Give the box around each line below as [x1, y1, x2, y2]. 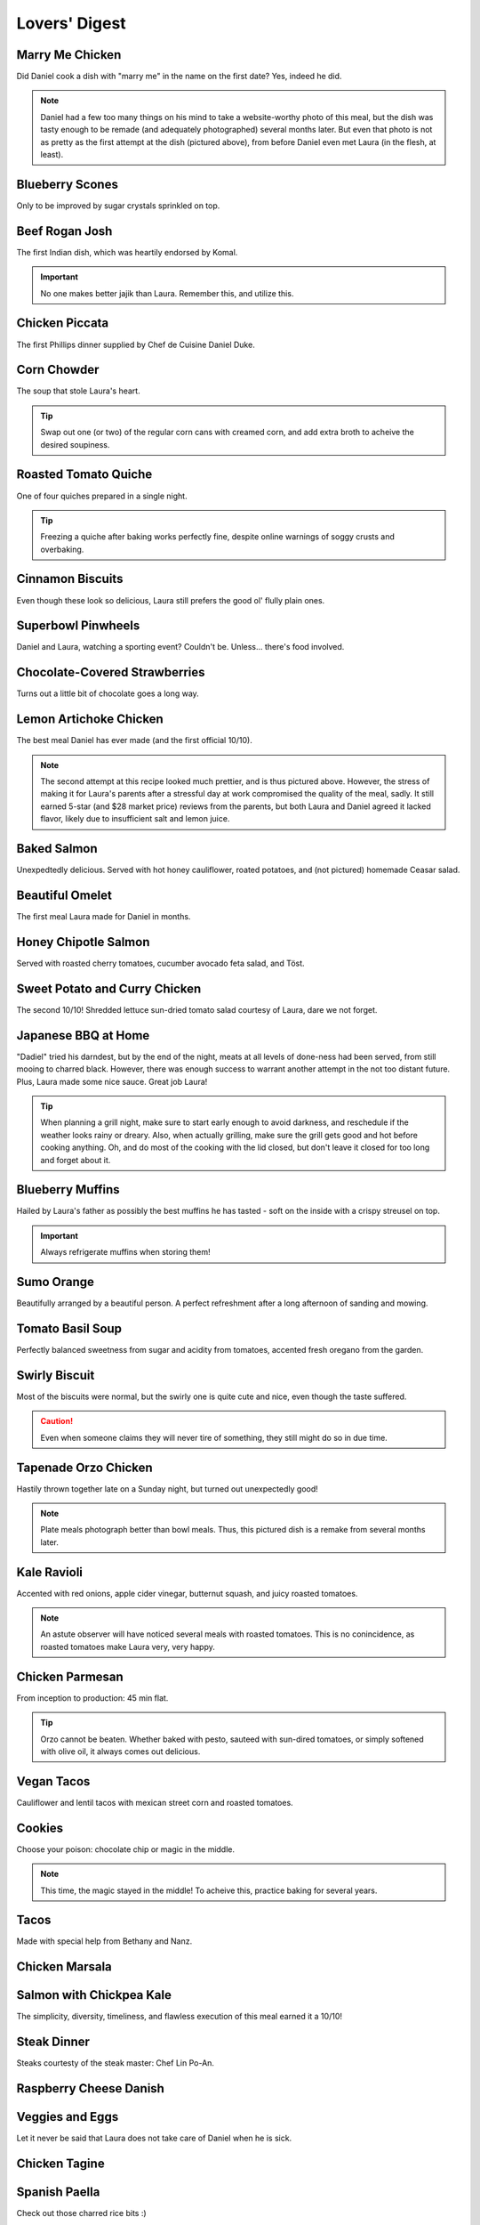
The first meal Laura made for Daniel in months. [16, 911, 191, 922]
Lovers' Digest [16, 13, 126, 33]
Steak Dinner [16, 2035, 91, 2050]
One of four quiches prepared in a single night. [16, 490, 188, 501]
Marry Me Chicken [16, 47, 122, 62]
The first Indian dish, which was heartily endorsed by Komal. [16, 247, 238, 257]
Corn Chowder [16, 362, 100, 377]
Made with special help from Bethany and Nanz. [16, 1936, 193, 1946]
